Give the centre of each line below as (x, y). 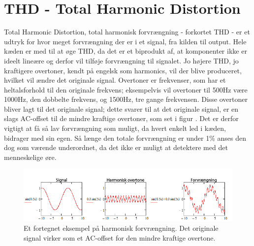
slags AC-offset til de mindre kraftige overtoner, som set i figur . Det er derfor (121, 118)
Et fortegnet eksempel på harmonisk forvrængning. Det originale (121, 228)
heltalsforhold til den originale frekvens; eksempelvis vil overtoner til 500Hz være (126, 89)
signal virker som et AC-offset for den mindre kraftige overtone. (120, 237)
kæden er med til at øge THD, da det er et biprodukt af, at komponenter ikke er (126, 51)
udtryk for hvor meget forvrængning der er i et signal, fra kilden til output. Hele (125, 41)
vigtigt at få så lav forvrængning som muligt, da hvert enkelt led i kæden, (115, 128)
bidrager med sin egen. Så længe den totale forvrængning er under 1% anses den (125, 138)
